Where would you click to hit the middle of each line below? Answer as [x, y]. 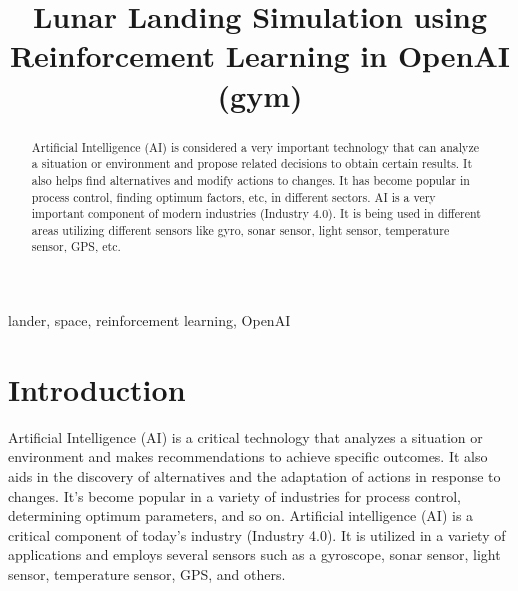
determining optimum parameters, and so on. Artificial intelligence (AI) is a [241, 515]
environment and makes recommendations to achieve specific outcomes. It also [248, 456]
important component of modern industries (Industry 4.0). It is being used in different [256, 213]
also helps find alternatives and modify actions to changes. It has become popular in [250, 179]
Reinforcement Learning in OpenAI [260, 55]
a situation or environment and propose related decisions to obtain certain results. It [252, 163]
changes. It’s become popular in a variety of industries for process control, [234, 495]
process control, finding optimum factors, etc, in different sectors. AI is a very [233, 196]
